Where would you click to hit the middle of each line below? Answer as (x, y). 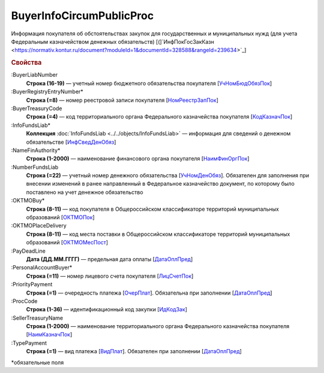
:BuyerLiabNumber (34, 75)
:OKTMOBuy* (28, 201)
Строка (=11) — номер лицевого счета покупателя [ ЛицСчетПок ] (110, 276)
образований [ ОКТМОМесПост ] (67, 242)
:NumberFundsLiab (35, 167)
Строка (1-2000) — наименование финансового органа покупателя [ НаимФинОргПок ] (138, 159)
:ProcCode (24, 301)
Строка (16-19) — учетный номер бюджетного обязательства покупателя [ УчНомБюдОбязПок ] (149, 83)
